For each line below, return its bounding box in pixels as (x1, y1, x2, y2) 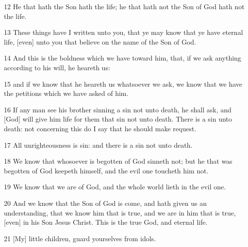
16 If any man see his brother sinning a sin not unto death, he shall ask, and (4, 104, 231, 114)
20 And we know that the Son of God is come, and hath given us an (4, 198, 207, 208)
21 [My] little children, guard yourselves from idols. (4, 233, 156, 243)
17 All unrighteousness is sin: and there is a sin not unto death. (4, 139, 193, 150)
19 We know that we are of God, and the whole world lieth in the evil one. (4, 182, 226, 192)
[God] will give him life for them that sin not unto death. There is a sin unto (4, 114, 232, 124)
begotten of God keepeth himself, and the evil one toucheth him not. (4, 165, 209, 175)
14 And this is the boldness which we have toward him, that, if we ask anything (4, 53, 241, 63)
